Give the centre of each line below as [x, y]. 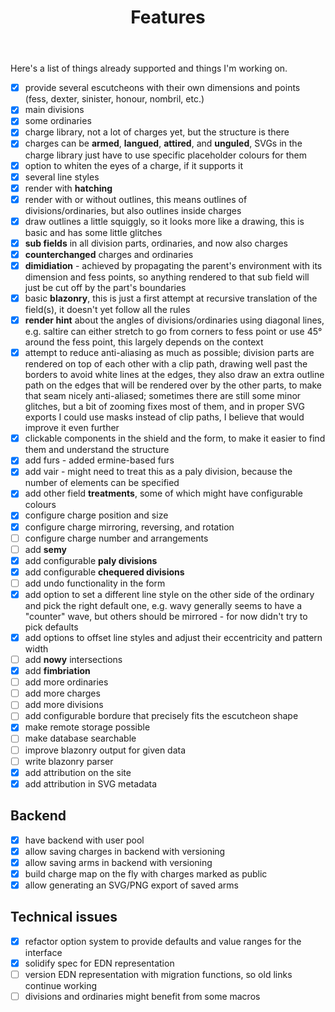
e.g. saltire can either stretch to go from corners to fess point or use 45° [173, 332]
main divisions [54, 110]
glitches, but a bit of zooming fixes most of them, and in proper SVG [164, 407]
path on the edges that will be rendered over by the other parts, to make [173, 385]
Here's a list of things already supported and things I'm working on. [149, 68]
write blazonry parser [69, 761]
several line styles [62, 177]
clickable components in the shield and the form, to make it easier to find [175, 438]
